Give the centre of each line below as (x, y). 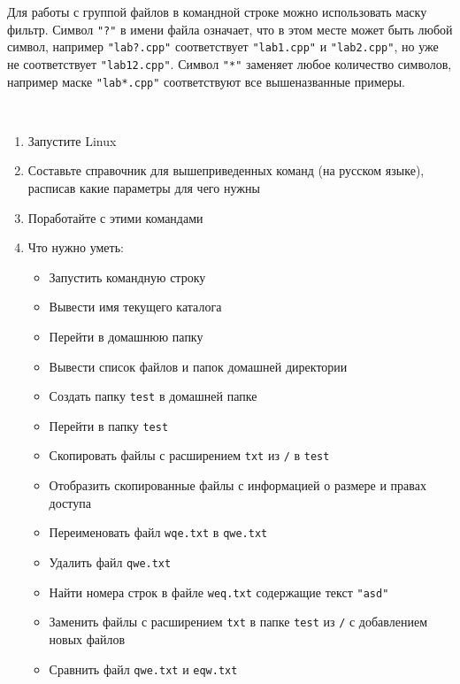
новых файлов (87, 638)
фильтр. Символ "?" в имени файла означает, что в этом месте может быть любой (230, 29)
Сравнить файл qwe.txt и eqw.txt (143, 669)
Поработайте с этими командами (115, 217)
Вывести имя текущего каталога (135, 307)
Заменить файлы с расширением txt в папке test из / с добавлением (238, 622)
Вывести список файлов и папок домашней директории (198, 366)
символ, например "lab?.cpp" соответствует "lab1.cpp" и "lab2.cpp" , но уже (223, 46)
